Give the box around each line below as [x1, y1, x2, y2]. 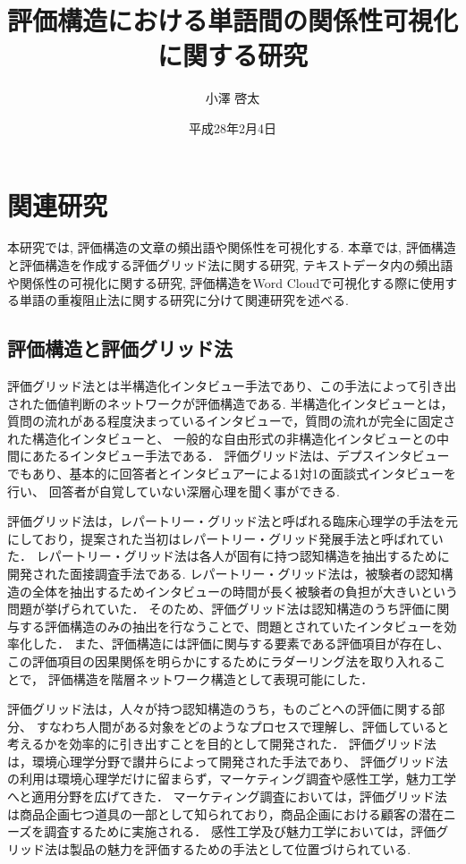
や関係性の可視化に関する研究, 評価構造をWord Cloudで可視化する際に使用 [7, 273, 445, 292]
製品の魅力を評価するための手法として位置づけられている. [69, 839, 411, 858]
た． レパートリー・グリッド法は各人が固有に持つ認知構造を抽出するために [7, 546, 450, 565]
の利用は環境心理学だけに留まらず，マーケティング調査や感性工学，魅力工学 [7, 769, 456, 788]
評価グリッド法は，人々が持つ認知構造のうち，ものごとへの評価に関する [7, 699, 433, 718]
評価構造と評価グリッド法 [7, 335, 233, 362]
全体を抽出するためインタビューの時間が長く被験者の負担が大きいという [31, 581, 458, 600]
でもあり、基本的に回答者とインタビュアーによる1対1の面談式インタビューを [7, 463, 456, 482]
